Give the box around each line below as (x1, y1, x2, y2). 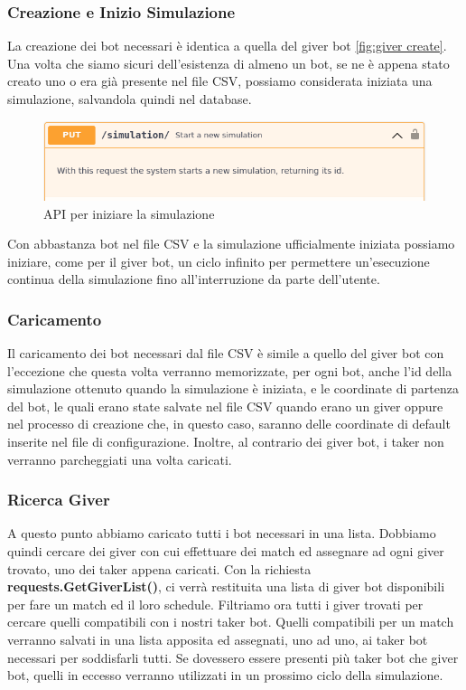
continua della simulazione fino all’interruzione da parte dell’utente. (7, 269, 380, 288)
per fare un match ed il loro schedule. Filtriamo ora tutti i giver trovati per (7, 594, 424, 613)
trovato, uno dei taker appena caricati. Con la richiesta (7, 559, 312, 578)
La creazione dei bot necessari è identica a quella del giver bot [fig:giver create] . (7, 36, 447, 55)
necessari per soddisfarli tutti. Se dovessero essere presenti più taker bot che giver (7, 647, 459, 666)
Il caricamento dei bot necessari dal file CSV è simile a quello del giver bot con (7, 344, 444, 363)
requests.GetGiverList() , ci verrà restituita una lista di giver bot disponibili (7, 577, 445, 596)
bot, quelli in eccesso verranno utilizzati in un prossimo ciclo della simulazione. (7, 666, 443, 685)
